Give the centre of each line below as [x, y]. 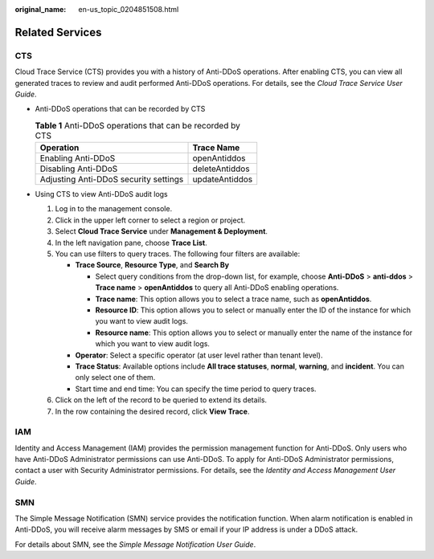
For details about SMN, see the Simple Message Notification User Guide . [135, 544]
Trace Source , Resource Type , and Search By [152, 265]
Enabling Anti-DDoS [78, 158]
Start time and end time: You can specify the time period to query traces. [196, 389]
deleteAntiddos [221, 169]
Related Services [58, 32]
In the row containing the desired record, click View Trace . [152, 411]
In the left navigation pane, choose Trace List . [131, 243]
